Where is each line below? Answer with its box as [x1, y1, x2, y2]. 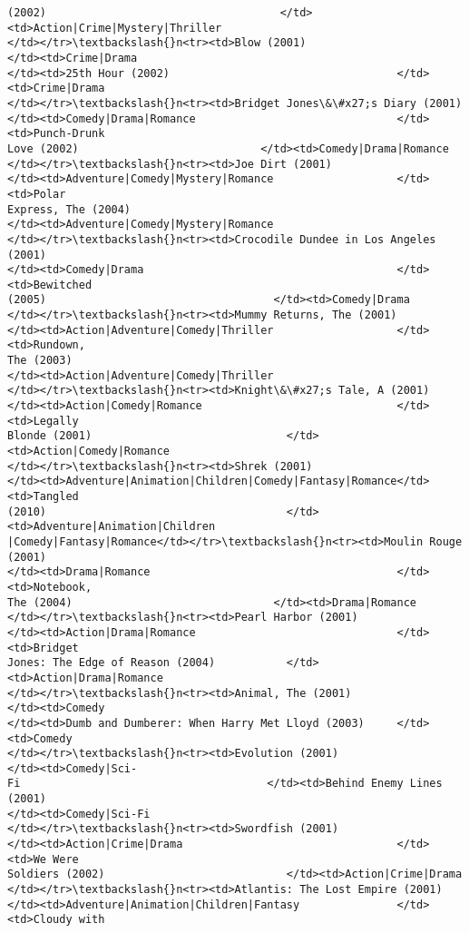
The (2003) [7, 354, 73, 368]
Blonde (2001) [7, 429, 93, 443]
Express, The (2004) [7, 202, 132, 216]
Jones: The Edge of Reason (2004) [7, 656, 216, 670]
